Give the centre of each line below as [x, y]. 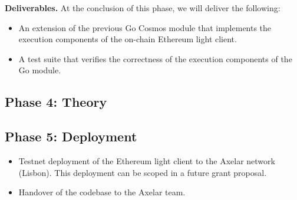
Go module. [40, 70]
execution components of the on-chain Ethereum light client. [128, 39]
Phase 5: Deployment [71, 136]
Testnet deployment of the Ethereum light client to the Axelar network [147, 160]
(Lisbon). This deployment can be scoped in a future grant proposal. [143, 172]
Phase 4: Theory [56, 102]
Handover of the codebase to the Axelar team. [102, 192]
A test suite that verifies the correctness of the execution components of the [155, 58]
